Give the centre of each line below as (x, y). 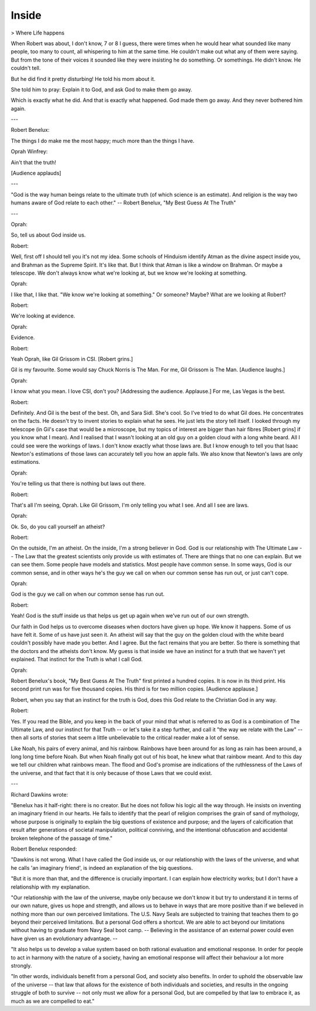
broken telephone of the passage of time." (62, 838)
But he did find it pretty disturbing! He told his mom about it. (83, 78)
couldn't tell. (26, 68)
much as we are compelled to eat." (53, 1001)
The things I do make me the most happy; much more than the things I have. (103, 141)
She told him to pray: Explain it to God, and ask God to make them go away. (102, 89)
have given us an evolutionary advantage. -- (64, 938)
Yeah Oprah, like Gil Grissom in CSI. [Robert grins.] (72, 359)
